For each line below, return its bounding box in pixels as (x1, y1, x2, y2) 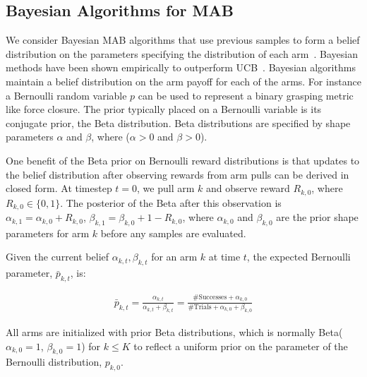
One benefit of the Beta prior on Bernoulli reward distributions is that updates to (6, 152, 360, 167)
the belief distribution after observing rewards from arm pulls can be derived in (6, 167, 349, 181)
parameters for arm (6, 225, 90, 240)
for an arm (151, 249, 198, 264)
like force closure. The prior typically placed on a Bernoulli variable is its (6, 102, 322, 116)
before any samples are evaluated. (100, 225, 246, 240)
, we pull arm (137, 181, 195, 196)
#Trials (188, 304, 212, 311)
